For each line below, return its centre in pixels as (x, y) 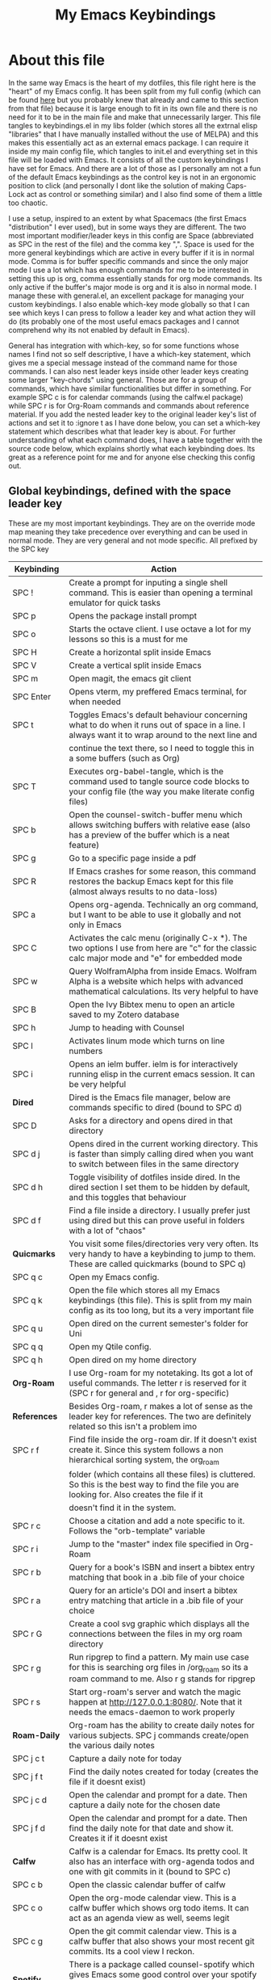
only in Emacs (96, 925)
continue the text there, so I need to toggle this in (162, 748)
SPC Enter (31, 696)
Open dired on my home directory (133, 1360)
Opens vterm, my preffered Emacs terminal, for (158, 691)
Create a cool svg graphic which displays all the (159, 1623)
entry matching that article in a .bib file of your (156, 1600)
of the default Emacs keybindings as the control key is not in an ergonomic (132, 177)
